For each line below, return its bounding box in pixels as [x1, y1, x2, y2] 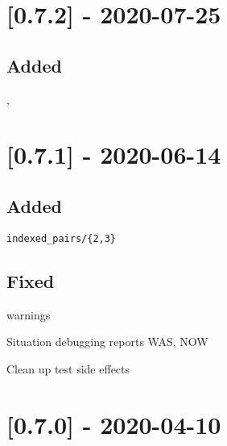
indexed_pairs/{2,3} [6, 232, 117, 244]
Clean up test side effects [6, 360, 130, 377]
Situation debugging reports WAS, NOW [6, 333, 208, 350]
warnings [6, 306, 51, 323]
